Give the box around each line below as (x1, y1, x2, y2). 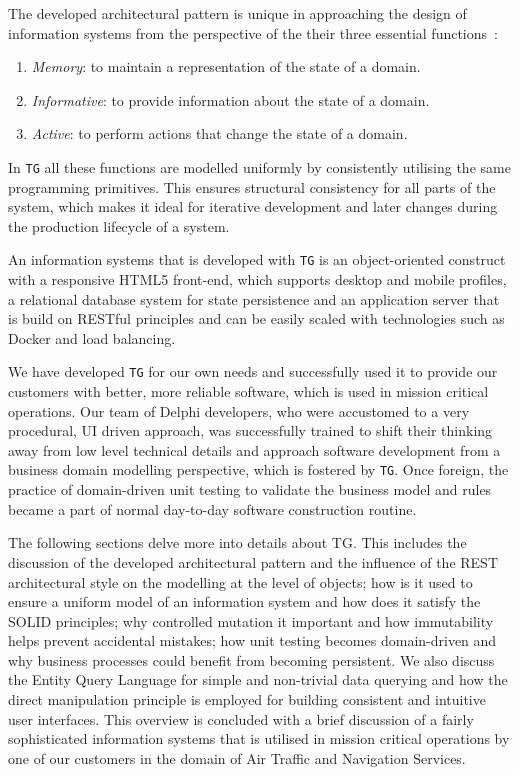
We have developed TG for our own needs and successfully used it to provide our (8, 361, 498, 382)
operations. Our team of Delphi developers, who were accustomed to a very (8, 400, 470, 421)
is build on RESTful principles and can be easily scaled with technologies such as (8, 308, 505, 329)
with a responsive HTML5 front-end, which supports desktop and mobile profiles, (8, 269, 507, 290)
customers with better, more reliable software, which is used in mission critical (8, 381, 489, 402)
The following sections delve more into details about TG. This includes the (8, 532, 467, 553)
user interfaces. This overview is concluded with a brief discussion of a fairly (8, 708, 474, 729)
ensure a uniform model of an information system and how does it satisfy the (8, 591, 481, 612)
